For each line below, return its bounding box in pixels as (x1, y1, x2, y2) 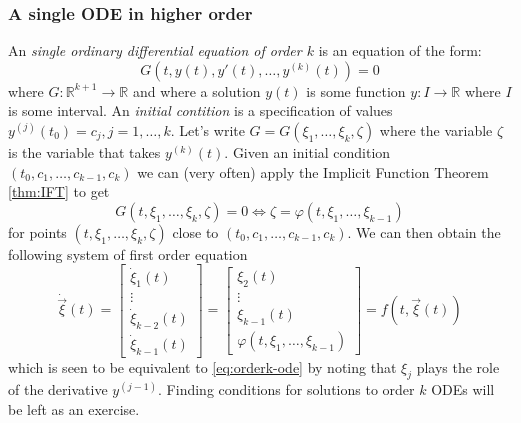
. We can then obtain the (347, 221, 501, 242)
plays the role (416, 356, 500, 377)
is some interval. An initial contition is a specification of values (8, 100, 393, 121)
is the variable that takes (8, 142, 161, 162)
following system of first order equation (8, 243, 248, 264)
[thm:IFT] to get (8, 181, 110, 202)
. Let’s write (170, 120, 245, 140)
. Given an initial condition (224, 142, 391, 162)
